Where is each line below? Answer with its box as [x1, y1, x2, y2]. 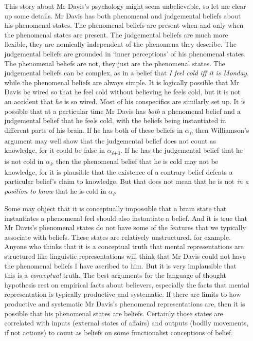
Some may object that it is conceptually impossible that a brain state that [4, 203, 227, 213]
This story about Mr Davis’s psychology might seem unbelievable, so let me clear [4, 1, 246, 11]
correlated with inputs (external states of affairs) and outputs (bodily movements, [4, 318, 249, 328]
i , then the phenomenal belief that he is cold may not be [50, 156, 218, 167]
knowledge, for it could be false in [4, 145, 105, 155]
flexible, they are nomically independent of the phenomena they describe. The [4, 39, 236, 49]
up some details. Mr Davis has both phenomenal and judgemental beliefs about [4, 10, 241, 20]
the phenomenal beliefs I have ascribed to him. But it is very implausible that [4, 260, 236, 270]
